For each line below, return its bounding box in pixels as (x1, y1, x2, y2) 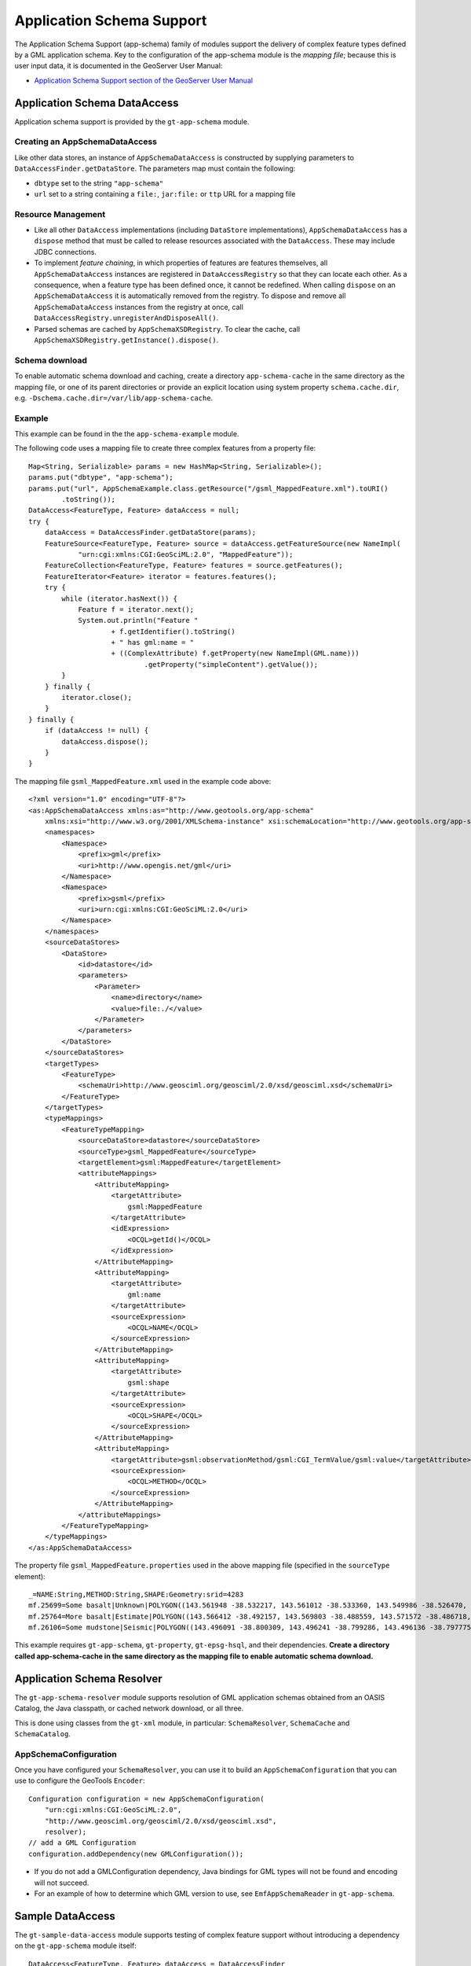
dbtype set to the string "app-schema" (34, 178, 164, 188)
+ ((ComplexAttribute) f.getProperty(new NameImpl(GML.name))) (111, 649, 360, 658)
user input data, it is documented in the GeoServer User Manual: (14, 61, 223, 71)
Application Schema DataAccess (14, 96, 179, 109)
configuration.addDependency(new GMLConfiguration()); (28, 1849, 244, 1858)
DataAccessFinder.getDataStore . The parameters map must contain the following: (14, 164, 296, 173)
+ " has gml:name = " (111, 638, 195, 647)
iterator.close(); (61, 693, 133, 702)
